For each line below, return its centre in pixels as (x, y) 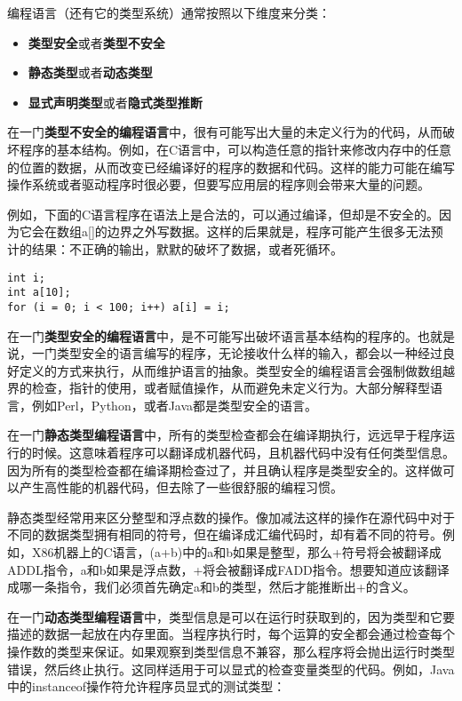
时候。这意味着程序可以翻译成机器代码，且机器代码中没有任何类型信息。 (243, 453)
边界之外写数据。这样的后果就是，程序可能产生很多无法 (269, 231)
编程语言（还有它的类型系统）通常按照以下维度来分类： (169, 12)
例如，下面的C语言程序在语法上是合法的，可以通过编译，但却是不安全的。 (223, 214)
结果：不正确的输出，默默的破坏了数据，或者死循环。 (187, 248)
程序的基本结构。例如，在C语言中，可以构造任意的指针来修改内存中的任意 (235, 149)
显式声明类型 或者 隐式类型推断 (115, 102)
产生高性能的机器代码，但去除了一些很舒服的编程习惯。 (181, 487)
